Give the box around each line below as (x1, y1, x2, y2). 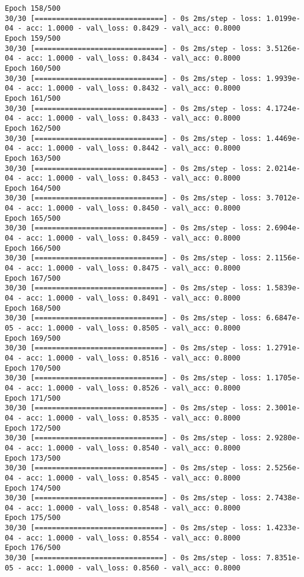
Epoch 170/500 (5, 363, 61, 372)
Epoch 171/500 (5, 393, 61, 402)
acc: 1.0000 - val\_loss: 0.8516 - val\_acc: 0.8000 (26, 353, 241, 362)
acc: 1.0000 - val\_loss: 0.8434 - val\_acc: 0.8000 (26, 54, 241, 63)
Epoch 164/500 (5, 184, 61, 193)
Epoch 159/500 (5, 34, 61, 43)
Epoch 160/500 (5, 64, 61, 73)
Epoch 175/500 (5, 513, 61, 522)
